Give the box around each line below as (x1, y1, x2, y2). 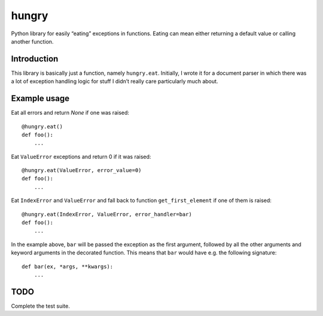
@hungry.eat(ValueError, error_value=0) (22, 167, 142, 174)
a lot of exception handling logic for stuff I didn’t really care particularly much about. (11, 78, 218, 85)
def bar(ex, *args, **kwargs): (22, 263, 114, 270)
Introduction (11, 54, 59, 64)
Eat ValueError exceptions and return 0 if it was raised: (11, 153, 151, 160)
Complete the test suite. (11, 302, 70, 309)
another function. (11, 38, 54, 45)
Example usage (11, 93, 70, 104)
